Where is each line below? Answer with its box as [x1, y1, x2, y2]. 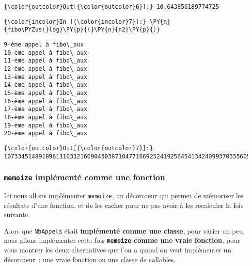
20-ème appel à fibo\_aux [4, 130, 87, 137]
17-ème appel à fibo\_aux [4, 106, 87, 113]
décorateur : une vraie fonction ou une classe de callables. [4, 254, 176, 264]
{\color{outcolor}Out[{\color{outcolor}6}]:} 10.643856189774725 [4, 3, 219, 10]
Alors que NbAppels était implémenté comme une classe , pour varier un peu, [4, 225, 245, 235]
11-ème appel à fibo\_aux [4, 57, 87, 64]
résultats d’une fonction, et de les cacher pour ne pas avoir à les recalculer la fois [4, 200, 244, 210]
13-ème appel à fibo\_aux [4, 73, 87, 80]
